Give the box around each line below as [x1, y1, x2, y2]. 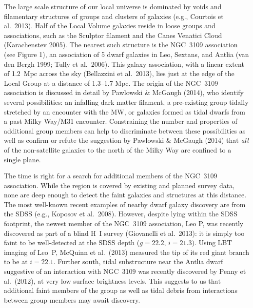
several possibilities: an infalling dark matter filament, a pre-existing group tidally [4, 96, 249, 107]
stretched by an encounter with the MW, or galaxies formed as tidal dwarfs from [4, 106, 245, 116]
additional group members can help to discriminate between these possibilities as [4, 125, 246, 135]
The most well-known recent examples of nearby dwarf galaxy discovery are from [4, 199, 246, 209]
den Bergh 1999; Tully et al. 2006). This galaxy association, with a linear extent [4, 58, 244, 69]
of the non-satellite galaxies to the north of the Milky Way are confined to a [4, 144, 232, 154]
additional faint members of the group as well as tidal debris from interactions [4, 285, 237, 295]
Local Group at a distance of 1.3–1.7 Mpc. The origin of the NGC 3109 [4, 77, 218, 88]
